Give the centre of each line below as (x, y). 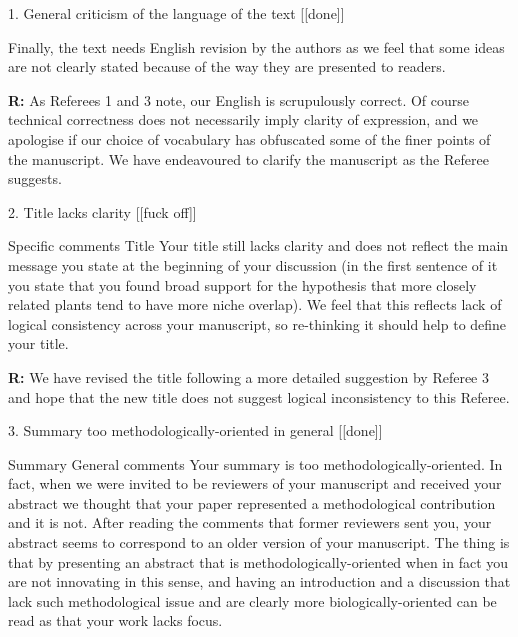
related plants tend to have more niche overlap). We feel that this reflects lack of (255, 304)
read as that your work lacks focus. (115, 620)
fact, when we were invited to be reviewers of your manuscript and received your (255, 483)
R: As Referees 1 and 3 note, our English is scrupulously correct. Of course (239, 99)
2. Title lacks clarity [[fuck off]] (102, 211)
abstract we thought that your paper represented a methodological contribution (252, 502)
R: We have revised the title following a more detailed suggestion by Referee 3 (248, 376)
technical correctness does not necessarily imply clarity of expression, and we (243, 119)
